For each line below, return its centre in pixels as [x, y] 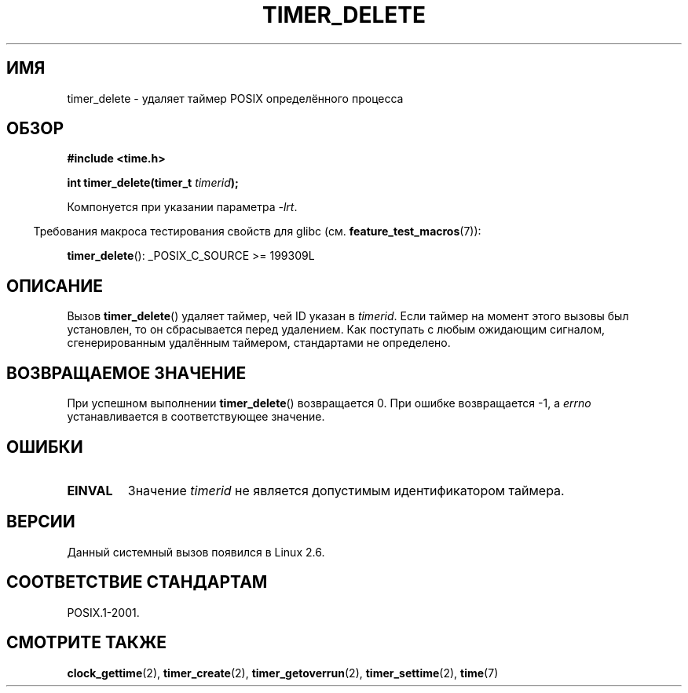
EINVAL [90, 490]
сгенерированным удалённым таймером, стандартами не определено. [259, 343]
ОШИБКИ [45, 447]
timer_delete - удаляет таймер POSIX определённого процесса [235, 98]
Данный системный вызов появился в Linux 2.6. [196, 552]
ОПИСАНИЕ [55, 286]
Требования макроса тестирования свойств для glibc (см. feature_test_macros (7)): [257, 232]
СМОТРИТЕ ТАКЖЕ [87, 643]
